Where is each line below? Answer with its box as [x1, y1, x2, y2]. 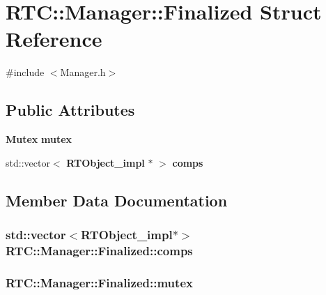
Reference [6, 24, 102, 53]
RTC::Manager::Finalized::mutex [6, 273, 193, 291]
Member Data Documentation [6, 189, 228, 211]
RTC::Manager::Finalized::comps [6, 241, 193, 259]
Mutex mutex [6, 132, 72, 146]
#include [6, 65, 45, 80]
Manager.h [60, 65, 106, 80]
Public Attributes [6, 99, 135, 121]
